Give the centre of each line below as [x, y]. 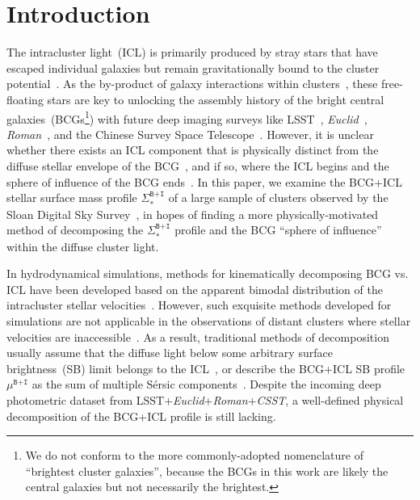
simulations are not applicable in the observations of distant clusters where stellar [209, 320]
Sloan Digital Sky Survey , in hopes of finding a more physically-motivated [193, 214]
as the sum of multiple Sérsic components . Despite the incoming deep [206, 384]
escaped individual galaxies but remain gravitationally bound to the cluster [193, 67]
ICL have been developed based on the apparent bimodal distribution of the [195, 289]
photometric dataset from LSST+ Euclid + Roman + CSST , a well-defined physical [205, 399]
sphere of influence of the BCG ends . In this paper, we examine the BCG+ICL [204, 181]
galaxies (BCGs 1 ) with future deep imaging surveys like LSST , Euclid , [187, 117]
